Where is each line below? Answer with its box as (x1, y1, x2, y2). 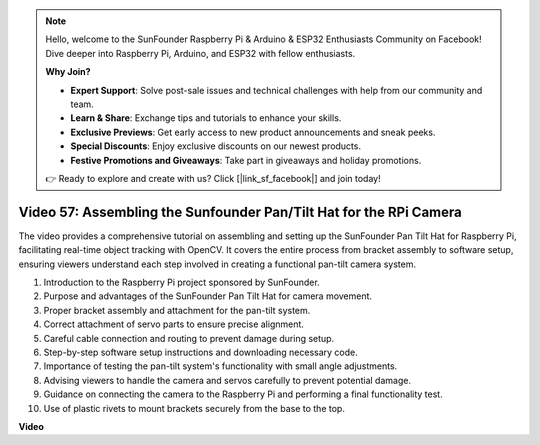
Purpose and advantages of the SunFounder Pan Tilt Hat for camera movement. (43, 290, 373, 302)
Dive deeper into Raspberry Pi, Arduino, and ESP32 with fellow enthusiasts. (45, 47, 356, 59)
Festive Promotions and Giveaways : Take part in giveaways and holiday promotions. (70, 154, 422, 166)
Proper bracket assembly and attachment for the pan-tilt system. (43, 304, 311, 316)
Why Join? (45, 66, 91, 78)
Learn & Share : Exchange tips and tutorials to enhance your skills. (70, 112, 342, 124)
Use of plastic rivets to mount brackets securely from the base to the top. (43, 402, 345, 414)
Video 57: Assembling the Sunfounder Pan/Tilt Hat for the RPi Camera (18, 203, 462, 220)
